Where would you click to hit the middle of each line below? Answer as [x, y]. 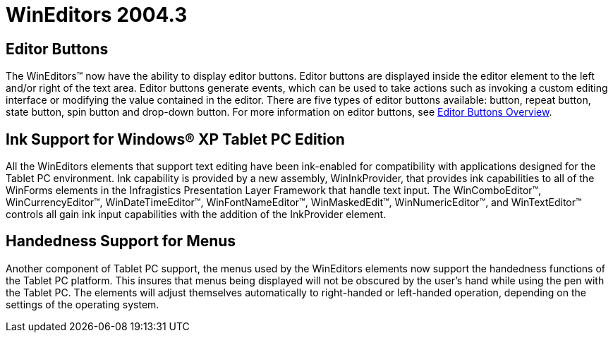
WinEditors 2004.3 [97, 15]
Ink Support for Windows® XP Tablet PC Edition [175, 139]
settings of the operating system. [83, 304]
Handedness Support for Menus [121, 241]
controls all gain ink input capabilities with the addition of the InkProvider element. [196, 215]
